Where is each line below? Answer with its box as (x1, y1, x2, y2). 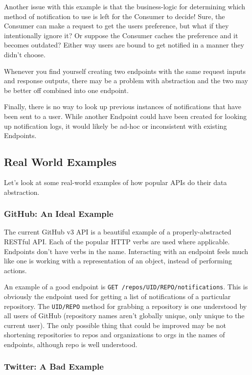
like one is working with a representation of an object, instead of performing (4, 256, 232, 266)
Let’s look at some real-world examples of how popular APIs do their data (4, 177, 227, 187)
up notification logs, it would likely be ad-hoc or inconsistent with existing (4, 120, 227, 131)
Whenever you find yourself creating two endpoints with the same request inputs (4, 66, 246, 76)
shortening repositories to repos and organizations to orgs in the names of (4, 329, 225, 340)
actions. (4, 265, 27, 275)
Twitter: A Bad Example (4, 360, 104, 372)
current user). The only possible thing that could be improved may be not (4, 320, 226, 330)
